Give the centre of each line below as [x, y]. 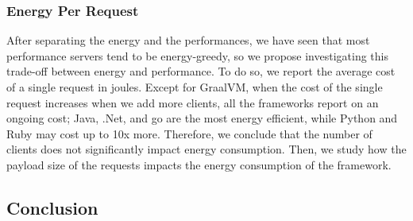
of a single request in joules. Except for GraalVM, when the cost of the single [195, 87]
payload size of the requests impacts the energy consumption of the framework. [199, 164]
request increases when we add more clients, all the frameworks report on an [193, 102]
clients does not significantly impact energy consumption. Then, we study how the [206, 149]
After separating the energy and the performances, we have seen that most [188, 40]
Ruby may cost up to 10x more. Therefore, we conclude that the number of [189, 133]
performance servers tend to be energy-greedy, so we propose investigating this [197, 55]
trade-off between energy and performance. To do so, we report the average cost [201, 71]
